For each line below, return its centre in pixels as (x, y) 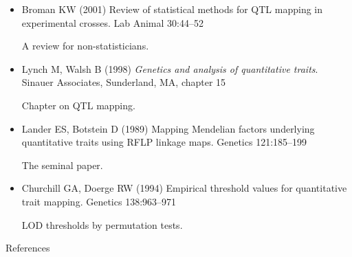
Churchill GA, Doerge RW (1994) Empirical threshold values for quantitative (184, 188)
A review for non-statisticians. (85, 46)
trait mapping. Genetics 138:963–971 (99, 201)
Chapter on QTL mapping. (78, 105)
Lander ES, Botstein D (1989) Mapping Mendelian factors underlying (168, 128)
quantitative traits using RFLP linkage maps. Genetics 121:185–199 (164, 142)
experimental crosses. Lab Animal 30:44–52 (112, 22)
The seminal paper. (62, 165)
